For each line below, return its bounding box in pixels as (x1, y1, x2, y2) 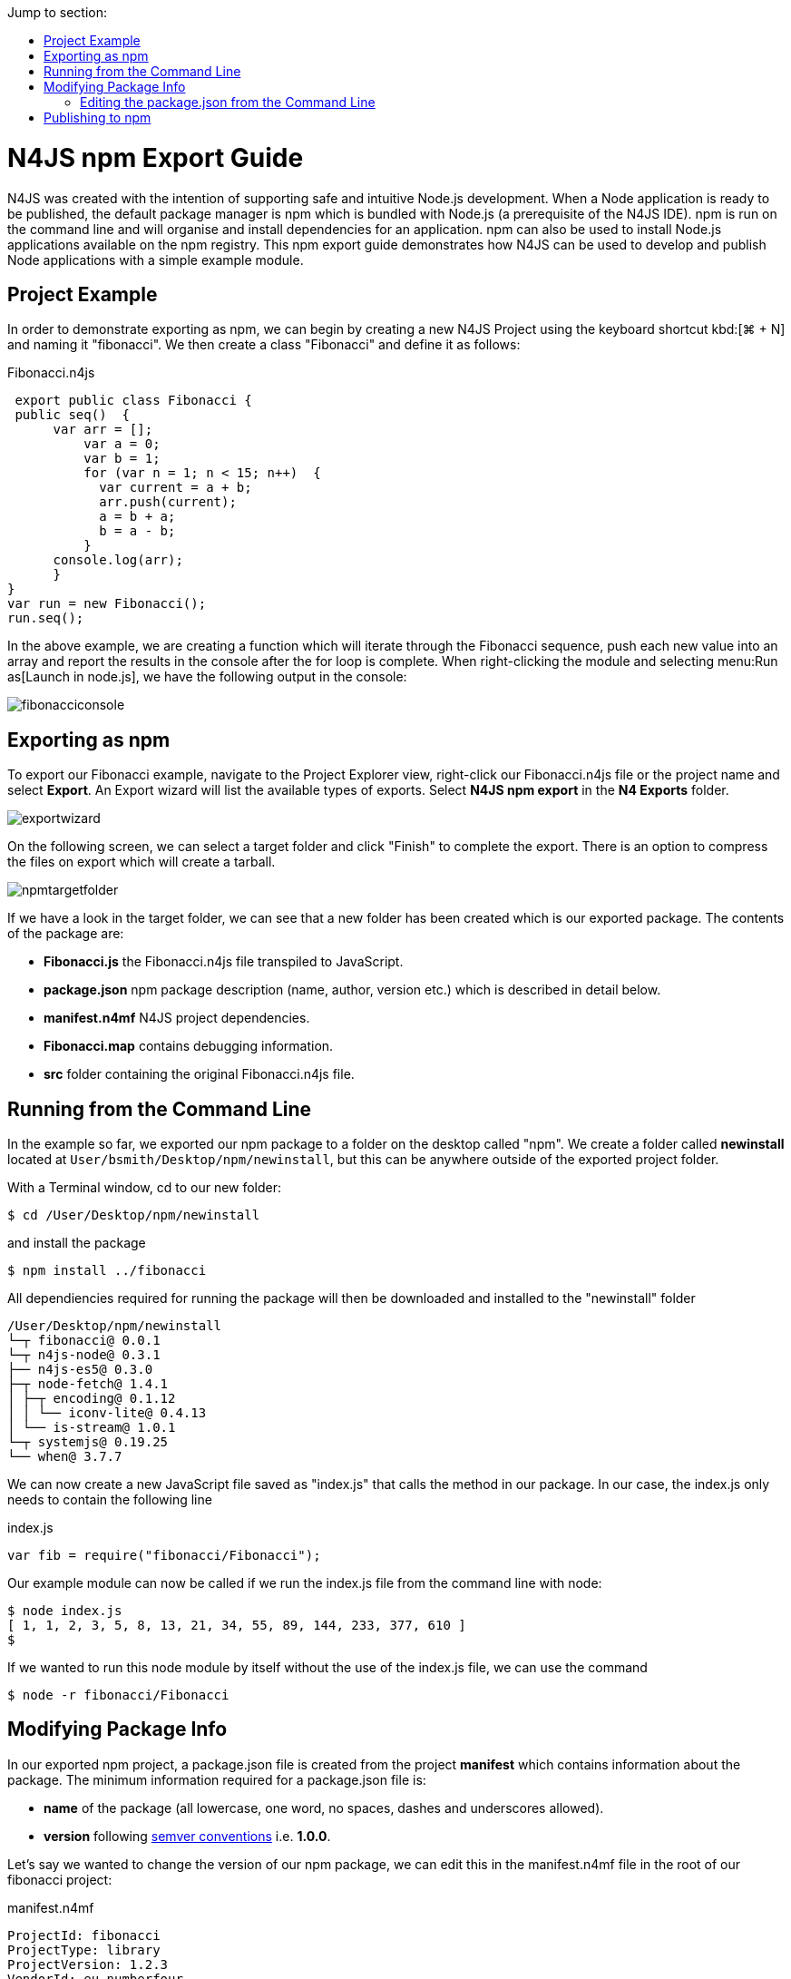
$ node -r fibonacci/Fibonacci (7, 1688, 229, 1703)
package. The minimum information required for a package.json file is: (7, 1771, 426, 1788)
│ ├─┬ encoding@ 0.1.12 (7, 1391, 176, 1406)
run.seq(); (7, 611, 84, 626)
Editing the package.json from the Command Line (80, 94, 376, 110)
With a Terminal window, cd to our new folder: (7, 1180, 282, 1196)
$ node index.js (7, 1603, 122, 1619)
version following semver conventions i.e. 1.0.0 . (44, 1827, 331, 1844)
